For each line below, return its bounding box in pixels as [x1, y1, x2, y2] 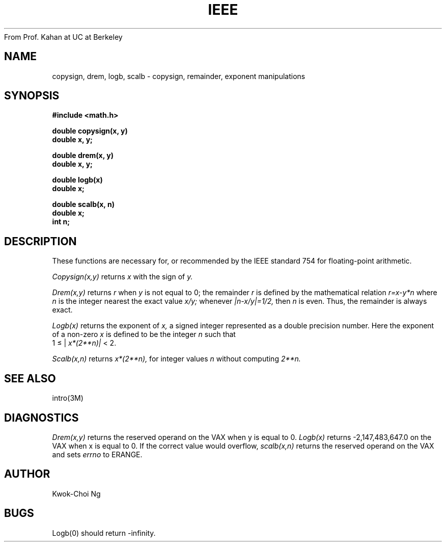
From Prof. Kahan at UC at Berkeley [4, 32, 123, 41]
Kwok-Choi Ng [52, 489, 101, 498]
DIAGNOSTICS [4, 411, 79, 424]
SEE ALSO [4, 372, 56, 385]
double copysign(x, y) [52, 126, 128, 136]
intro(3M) [52, 394, 83, 403]
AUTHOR [4, 467, 50, 481]
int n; [52, 217, 70, 226]
